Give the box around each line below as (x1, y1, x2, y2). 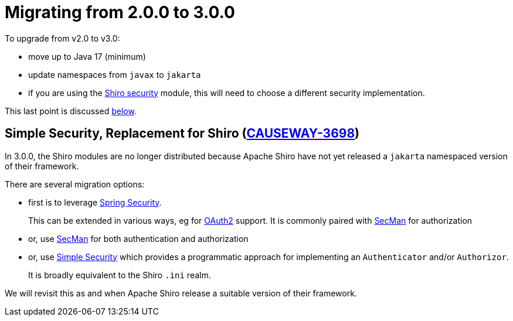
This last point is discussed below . (5, 105, 137, 116)
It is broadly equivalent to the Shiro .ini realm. (28, 269, 211, 280)
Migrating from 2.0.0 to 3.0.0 (5, 2, 235, 22)
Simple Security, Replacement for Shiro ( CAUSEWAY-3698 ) (5, 126, 360, 141)
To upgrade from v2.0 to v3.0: (5, 33, 120, 43)
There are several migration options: (5, 179, 145, 189)
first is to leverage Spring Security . (28, 197, 162, 207)
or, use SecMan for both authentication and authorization (28, 233, 249, 244)
